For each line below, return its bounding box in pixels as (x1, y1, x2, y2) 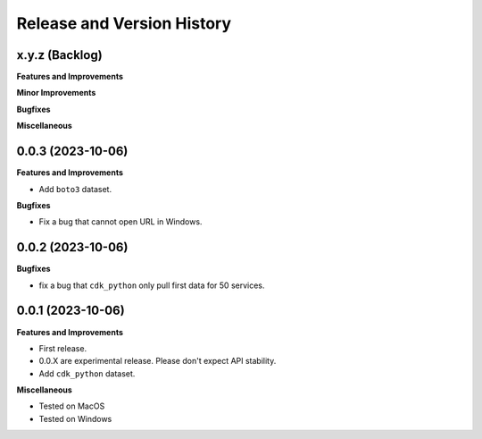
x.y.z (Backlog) (16, 47, 103, 63)
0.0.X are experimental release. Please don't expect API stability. (38, 356, 277, 367)
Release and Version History (16, 13, 232, 33)
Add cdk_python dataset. (38, 367, 136, 379)
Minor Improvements (16, 88, 96, 98)
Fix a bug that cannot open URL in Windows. (38, 216, 203, 227)
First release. (38, 342, 87, 353)
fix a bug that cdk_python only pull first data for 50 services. (38, 280, 265, 291)
